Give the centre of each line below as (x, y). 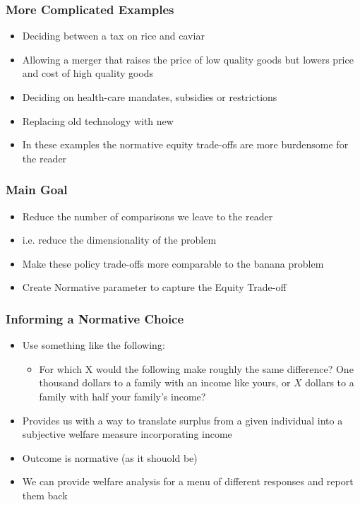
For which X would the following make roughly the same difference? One (196, 368)
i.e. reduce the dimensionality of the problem (119, 240)
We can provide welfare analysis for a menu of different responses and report (188, 481)
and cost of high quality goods (88, 73)
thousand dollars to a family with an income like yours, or (165, 382)
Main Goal (37, 190)
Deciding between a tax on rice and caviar (113, 36)
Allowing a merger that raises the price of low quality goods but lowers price (188, 59)
